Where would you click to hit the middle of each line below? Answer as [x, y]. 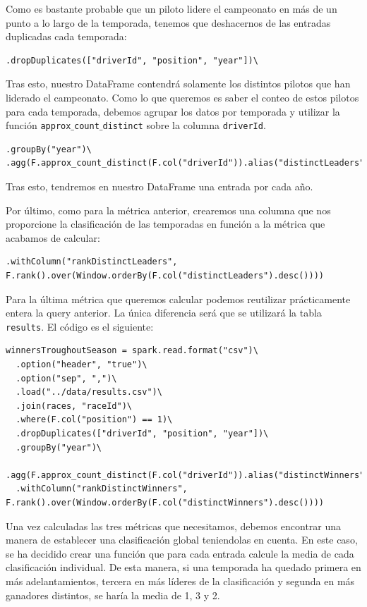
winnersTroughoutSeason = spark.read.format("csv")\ [132, 351]
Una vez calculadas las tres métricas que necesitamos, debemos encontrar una [174, 526]
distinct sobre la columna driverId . [184, 125]
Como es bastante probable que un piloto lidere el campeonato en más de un [172, 8]
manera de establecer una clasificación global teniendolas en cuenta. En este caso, [182, 540]
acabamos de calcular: [53, 237]
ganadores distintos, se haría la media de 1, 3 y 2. [113, 595]
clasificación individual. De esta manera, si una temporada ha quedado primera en [183, 567]
